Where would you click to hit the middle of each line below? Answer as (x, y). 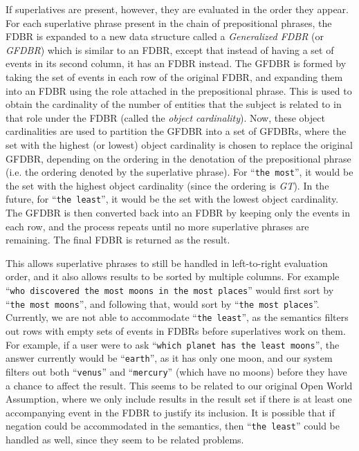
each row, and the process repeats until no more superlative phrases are (157, 226)
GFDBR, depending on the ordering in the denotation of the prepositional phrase (178, 158)
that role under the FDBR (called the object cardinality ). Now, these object (165, 117)
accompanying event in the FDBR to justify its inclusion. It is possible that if (170, 412)
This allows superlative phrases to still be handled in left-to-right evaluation (167, 263)
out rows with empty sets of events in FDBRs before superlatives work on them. (176, 330)
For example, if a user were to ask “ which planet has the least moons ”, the (173, 344)
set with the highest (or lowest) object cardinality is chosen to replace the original (179, 144)
